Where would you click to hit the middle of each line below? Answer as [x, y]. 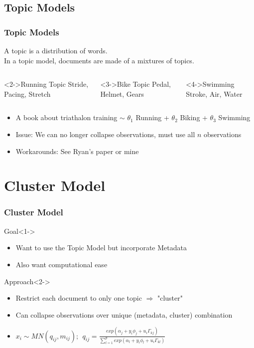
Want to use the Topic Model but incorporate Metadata [101, 248]
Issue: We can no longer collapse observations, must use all [105, 134]
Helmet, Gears [122, 93]
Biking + [194, 117]
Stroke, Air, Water [214, 93]
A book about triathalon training [66, 117]
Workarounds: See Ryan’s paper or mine [77, 151]
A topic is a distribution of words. [56, 50]
